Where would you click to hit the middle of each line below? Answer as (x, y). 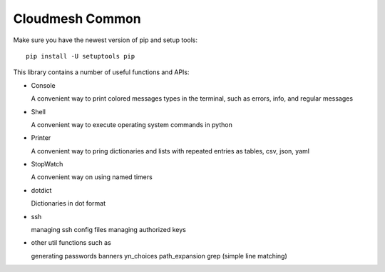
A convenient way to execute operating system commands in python (132, 124)
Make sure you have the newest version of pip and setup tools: (106, 40)
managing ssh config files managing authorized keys (109, 230)
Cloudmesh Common (77, 19)
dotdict (41, 190)
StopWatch (47, 164)
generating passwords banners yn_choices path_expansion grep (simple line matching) (159, 256)
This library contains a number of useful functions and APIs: (101, 72)
